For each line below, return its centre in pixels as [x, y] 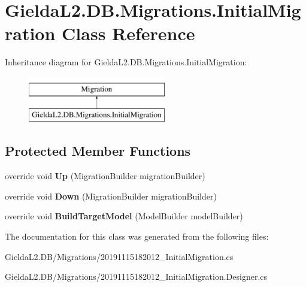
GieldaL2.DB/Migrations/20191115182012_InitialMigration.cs [119, 256]
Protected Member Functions [98, 151]
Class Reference [128, 33]
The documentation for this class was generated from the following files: [137, 236]
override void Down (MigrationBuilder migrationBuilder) [111, 196]
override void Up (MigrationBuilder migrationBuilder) [105, 176]
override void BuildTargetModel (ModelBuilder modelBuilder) [124, 216]
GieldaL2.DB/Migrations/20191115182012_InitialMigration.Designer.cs [136, 277]
